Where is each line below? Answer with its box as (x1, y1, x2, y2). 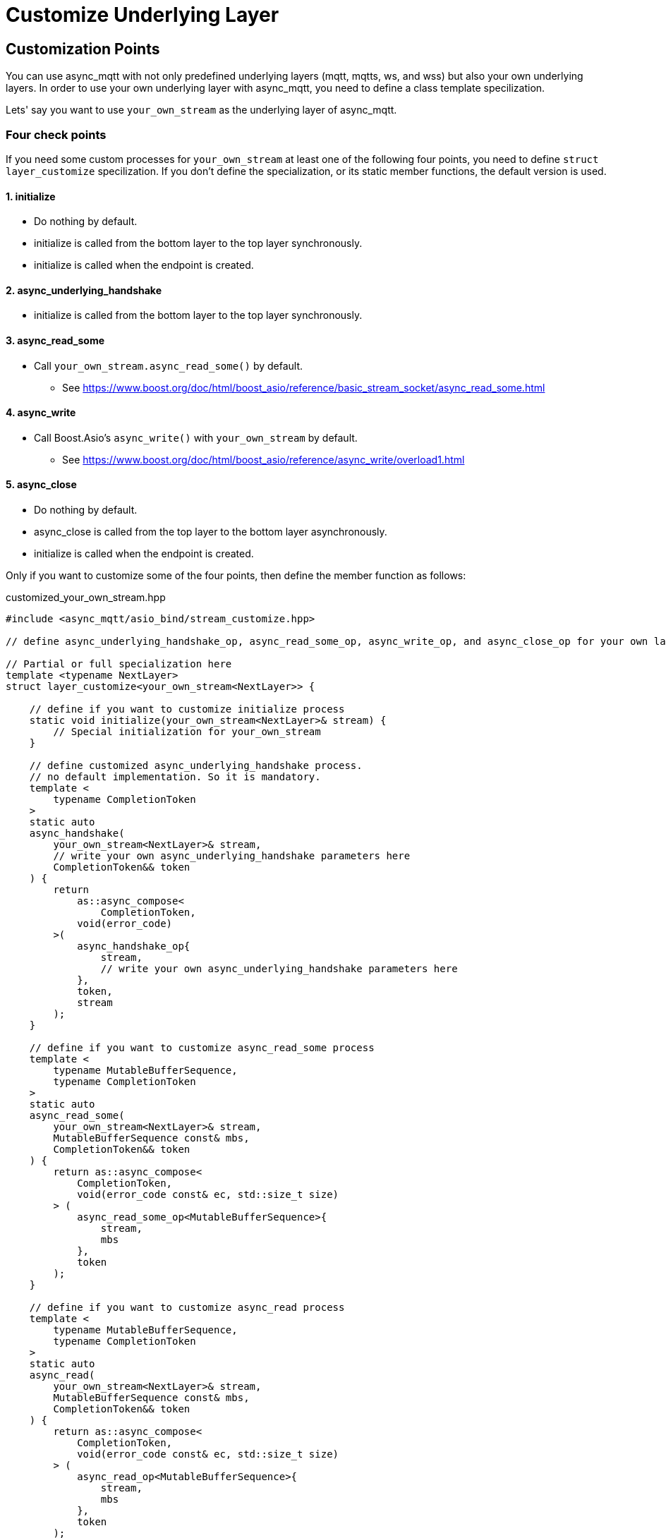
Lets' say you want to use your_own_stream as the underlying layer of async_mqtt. (6, 104, 397, 116)
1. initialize (6, 190, 56, 202)
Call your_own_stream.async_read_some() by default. (34, 359, 303, 372)
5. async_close (6, 478, 77, 491)
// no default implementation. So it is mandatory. (29, 771, 321, 783)
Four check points (6, 127, 107, 142)
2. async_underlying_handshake (6, 284, 162, 296)
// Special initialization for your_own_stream (53, 726, 321, 738)
